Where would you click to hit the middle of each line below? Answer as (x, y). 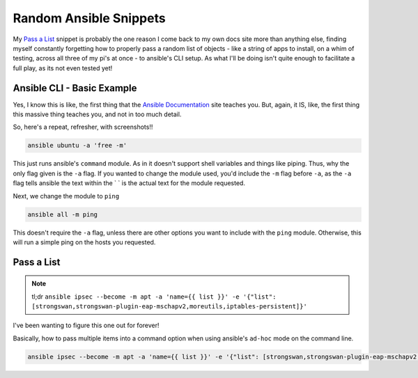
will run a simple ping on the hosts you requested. (84, 242)
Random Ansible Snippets (90, 18)
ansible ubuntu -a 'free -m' (77, 145)
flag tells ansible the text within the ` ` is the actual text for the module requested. (129, 183)
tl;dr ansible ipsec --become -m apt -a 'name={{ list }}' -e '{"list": (154, 297)
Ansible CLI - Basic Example (75, 88)
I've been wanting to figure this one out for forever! (86, 325)
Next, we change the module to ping (66, 196)
